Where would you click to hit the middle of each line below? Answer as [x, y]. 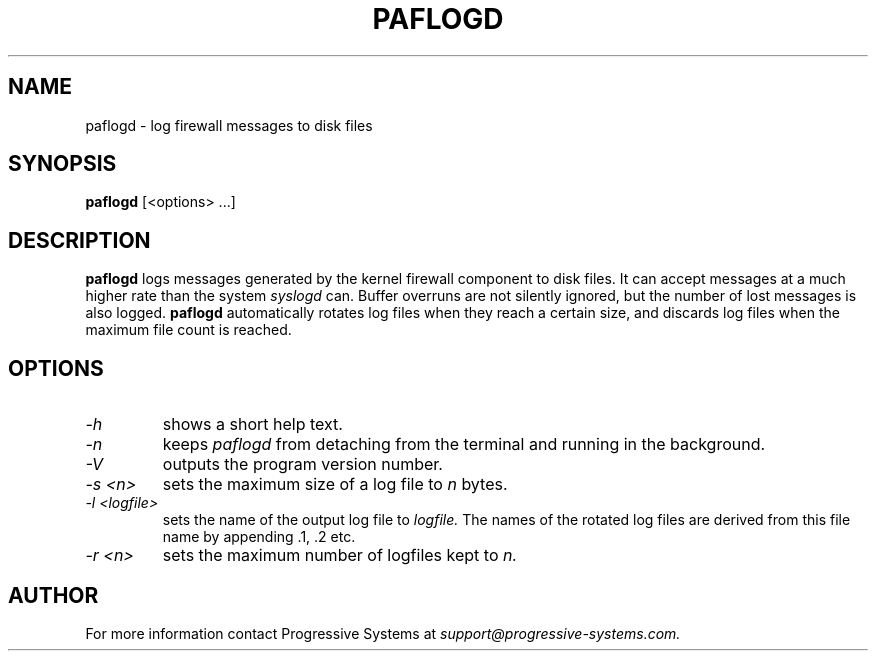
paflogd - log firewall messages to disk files [229, 125]
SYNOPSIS [62, 164]
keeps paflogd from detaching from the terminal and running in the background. [464, 444]
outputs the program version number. [302, 464]
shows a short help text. [252, 424]
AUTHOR [53, 595]
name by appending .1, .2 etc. [259, 537]
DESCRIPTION [79, 240]
